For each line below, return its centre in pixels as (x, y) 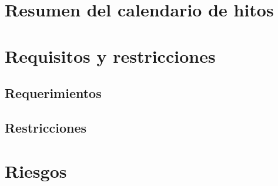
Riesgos (36, 170)
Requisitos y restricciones (110, 55)
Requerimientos (53, 93)
